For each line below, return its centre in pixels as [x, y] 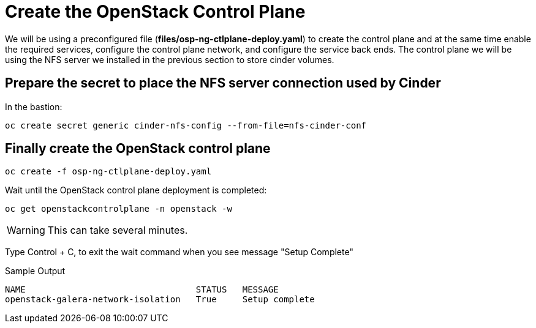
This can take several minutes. [118, 230]
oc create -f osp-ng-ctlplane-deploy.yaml [108, 172]
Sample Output [35, 271]
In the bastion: [34, 106]
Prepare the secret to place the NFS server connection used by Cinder [223, 83]
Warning [26, 230]
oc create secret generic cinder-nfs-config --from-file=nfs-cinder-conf [186, 125]
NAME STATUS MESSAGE [142, 290]
